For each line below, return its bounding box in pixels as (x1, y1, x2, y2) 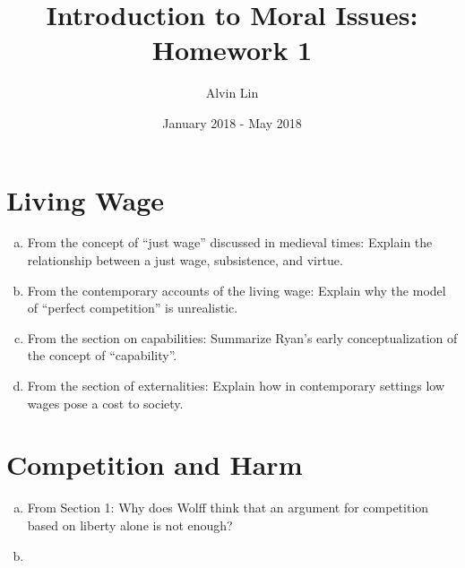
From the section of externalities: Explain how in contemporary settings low (27, 376, 444, 394)
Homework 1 (151, 31, 313, 68)
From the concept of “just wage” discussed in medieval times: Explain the (27, 233, 433, 252)
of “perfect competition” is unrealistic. (27, 298, 238, 317)
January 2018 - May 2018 (162, 113, 302, 132)
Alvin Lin (205, 83, 259, 102)
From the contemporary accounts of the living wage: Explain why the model (27, 280, 446, 299)
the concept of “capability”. (27, 346, 177, 365)
